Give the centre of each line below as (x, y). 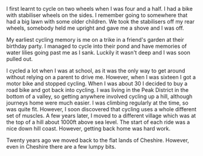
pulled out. (20, 59)
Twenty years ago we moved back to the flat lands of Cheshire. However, (98, 140)
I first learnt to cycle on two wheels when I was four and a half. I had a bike (99, 9)
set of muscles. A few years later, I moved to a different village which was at (101, 115)
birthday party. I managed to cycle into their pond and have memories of (97, 46)
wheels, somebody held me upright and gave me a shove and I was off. (95, 28)
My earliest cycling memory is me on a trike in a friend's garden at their (95, 40)
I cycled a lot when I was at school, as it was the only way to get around (96, 71)
